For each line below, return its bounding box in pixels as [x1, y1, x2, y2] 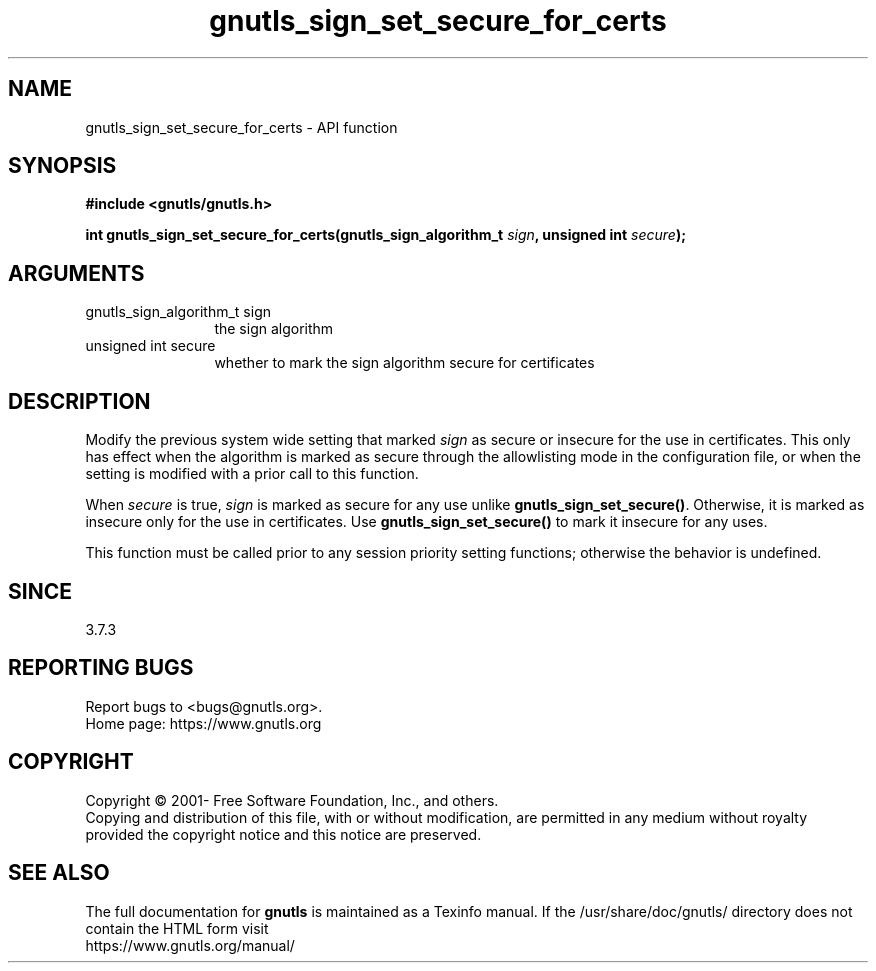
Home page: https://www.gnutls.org [85, 714, 322, 732]
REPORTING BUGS [8, 655, 194, 681]
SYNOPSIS [8, 153, 117, 179]
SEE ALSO [8, 860, 110, 886]
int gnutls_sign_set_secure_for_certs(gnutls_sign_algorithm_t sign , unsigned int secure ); [85, 226, 686, 244]
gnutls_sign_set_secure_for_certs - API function [85, 118, 398, 136]
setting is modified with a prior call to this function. [85, 465, 419, 483]
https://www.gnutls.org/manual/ [85, 936, 295, 954]
